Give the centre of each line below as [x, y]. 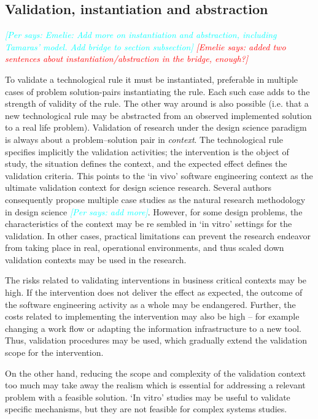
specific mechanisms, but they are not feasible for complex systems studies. [146, 409]
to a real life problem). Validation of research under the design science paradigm [156, 127]
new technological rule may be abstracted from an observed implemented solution [158, 115]
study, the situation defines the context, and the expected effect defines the [146, 163]
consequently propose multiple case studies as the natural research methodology [155, 199]
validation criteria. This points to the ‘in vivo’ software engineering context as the [159, 175]
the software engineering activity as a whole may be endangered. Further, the [150, 304]
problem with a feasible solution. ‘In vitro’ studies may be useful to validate [148, 397]
